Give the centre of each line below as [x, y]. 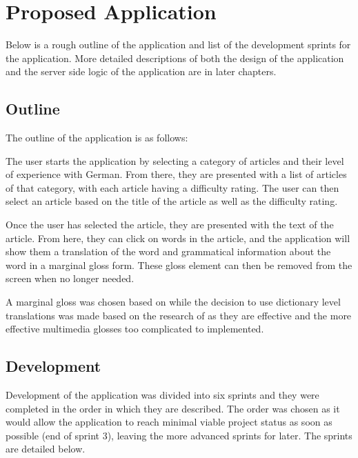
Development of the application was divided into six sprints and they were [162, 395]
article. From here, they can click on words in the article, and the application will [178, 238]
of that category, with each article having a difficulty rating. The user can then [172, 187]
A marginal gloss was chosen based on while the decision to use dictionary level [173, 302]
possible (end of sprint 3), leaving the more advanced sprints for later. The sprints [179, 435]
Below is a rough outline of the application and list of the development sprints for [178, 44]
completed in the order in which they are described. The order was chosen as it [173, 408]
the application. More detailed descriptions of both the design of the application [175, 58]
